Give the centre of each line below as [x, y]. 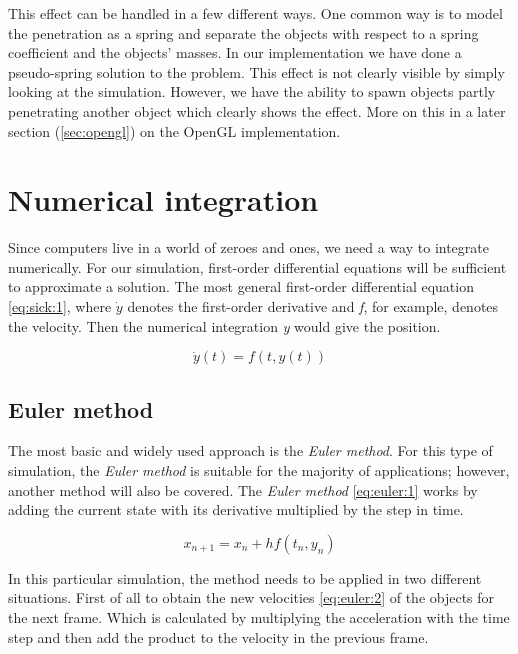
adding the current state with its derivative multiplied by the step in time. [236, 509]
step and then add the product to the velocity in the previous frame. [218, 636]
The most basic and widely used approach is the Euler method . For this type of [250, 450]
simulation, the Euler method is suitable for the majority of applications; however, [259, 470]
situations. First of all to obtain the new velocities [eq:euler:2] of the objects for [251, 597]
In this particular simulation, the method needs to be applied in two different [245, 577]
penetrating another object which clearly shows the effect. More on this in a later [257, 110]
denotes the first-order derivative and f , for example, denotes [313, 306]
